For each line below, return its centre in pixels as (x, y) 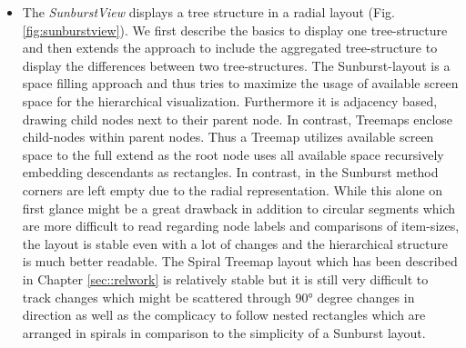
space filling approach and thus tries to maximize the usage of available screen (240, 83)
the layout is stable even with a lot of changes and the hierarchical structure (235, 243)
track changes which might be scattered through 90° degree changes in (218, 297)
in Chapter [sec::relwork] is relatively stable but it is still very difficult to (225, 278)
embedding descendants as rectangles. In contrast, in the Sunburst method (230, 172)
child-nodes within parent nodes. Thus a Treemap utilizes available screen (228, 137)
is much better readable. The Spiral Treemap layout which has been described (240, 261)
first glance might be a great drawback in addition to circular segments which (239, 208)
